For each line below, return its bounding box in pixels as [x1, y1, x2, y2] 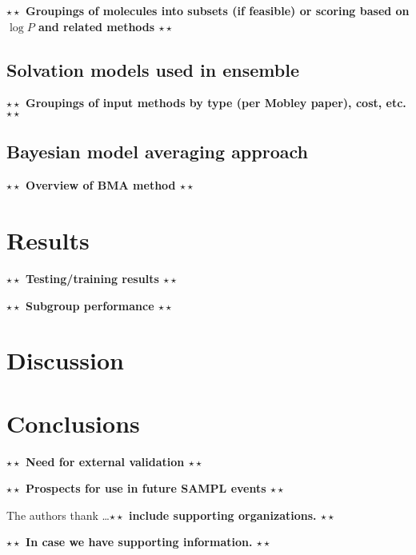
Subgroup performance [26, 297, 154, 313]
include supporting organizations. [128, 506, 317, 523]
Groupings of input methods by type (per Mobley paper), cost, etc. [26, 94, 406, 111]
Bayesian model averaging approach [6, 139, 308, 164]
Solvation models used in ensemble [6, 57, 299, 82]
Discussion [6, 344, 124, 377]
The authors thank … [6, 506, 110, 523]
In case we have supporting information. [26, 533, 253, 550]
